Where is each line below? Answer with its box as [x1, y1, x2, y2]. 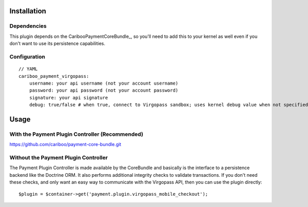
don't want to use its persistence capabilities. [9, 40, 105, 47]
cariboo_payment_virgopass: [18, 73, 89, 79]
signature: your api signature [29, 95, 108, 100]
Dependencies [9, 23, 47, 30]
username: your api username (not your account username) [29, 80, 179, 86]
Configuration [9, 53, 46, 60]
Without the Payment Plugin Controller [9, 154, 108, 161]
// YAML [18, 66, 38, 72]
